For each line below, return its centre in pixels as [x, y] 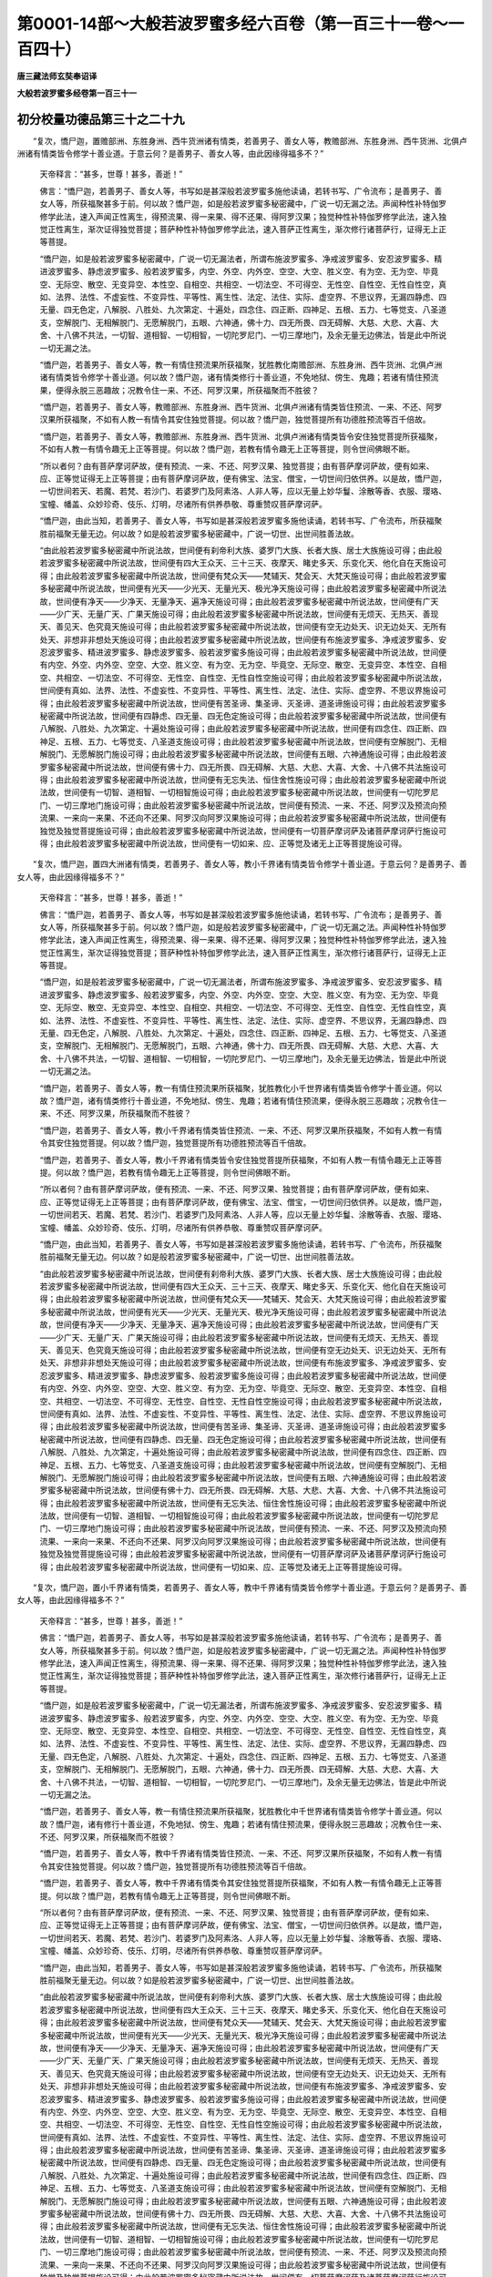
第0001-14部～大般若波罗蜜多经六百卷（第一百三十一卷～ [232, 24]
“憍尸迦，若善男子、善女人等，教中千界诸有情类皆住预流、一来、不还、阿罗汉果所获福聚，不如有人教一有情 [241, 1853]
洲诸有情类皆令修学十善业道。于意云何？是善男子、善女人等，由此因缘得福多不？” [170, 154]
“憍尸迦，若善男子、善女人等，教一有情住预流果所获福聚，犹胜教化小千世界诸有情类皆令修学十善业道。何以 [241, 1087]
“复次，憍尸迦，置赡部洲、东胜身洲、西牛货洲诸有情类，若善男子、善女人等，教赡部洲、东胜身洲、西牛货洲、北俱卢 [250, 140]
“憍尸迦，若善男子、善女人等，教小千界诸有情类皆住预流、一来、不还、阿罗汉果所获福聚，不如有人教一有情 [241, 1130]
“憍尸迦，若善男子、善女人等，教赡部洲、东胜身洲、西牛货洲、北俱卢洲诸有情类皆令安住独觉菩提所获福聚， [241, 436]
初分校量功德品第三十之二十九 [101, 119]
